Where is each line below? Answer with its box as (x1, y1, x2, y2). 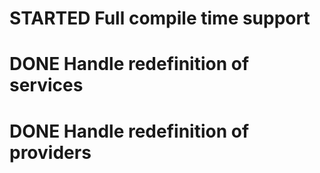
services (9, 74, 84, 97)
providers (9, 141, 92, 164)
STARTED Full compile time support (9, 7, 311, 30)
